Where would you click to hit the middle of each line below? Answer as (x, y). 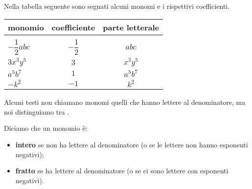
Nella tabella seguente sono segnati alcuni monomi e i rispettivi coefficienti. (117, 6)
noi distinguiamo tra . (37, 111)
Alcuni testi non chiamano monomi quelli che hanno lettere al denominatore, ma (125, 102)
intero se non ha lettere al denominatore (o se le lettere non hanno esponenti (132, 144)
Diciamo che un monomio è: (46, 128)
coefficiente (73, 27)
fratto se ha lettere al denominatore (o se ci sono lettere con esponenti (122, 171)
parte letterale (131, 27)
